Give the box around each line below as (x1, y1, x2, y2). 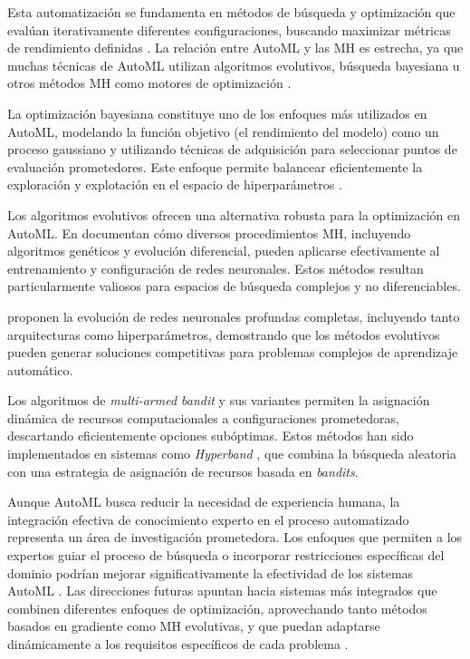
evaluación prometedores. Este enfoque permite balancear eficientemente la (7, 157, 423, 176)
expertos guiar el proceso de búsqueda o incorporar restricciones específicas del (7, 546, 445, 565)
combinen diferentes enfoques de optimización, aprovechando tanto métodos (7, 598, 427, 617)
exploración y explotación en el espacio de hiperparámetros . (7, 175, 342, 194)
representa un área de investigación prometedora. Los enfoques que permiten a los (7, 528, 463, 547)
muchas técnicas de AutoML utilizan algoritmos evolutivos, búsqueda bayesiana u (7, 55, 460, 74)
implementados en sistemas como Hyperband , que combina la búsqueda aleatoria (7, 444, 456, 463)
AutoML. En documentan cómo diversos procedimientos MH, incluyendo (7, 223, 411, 242)
